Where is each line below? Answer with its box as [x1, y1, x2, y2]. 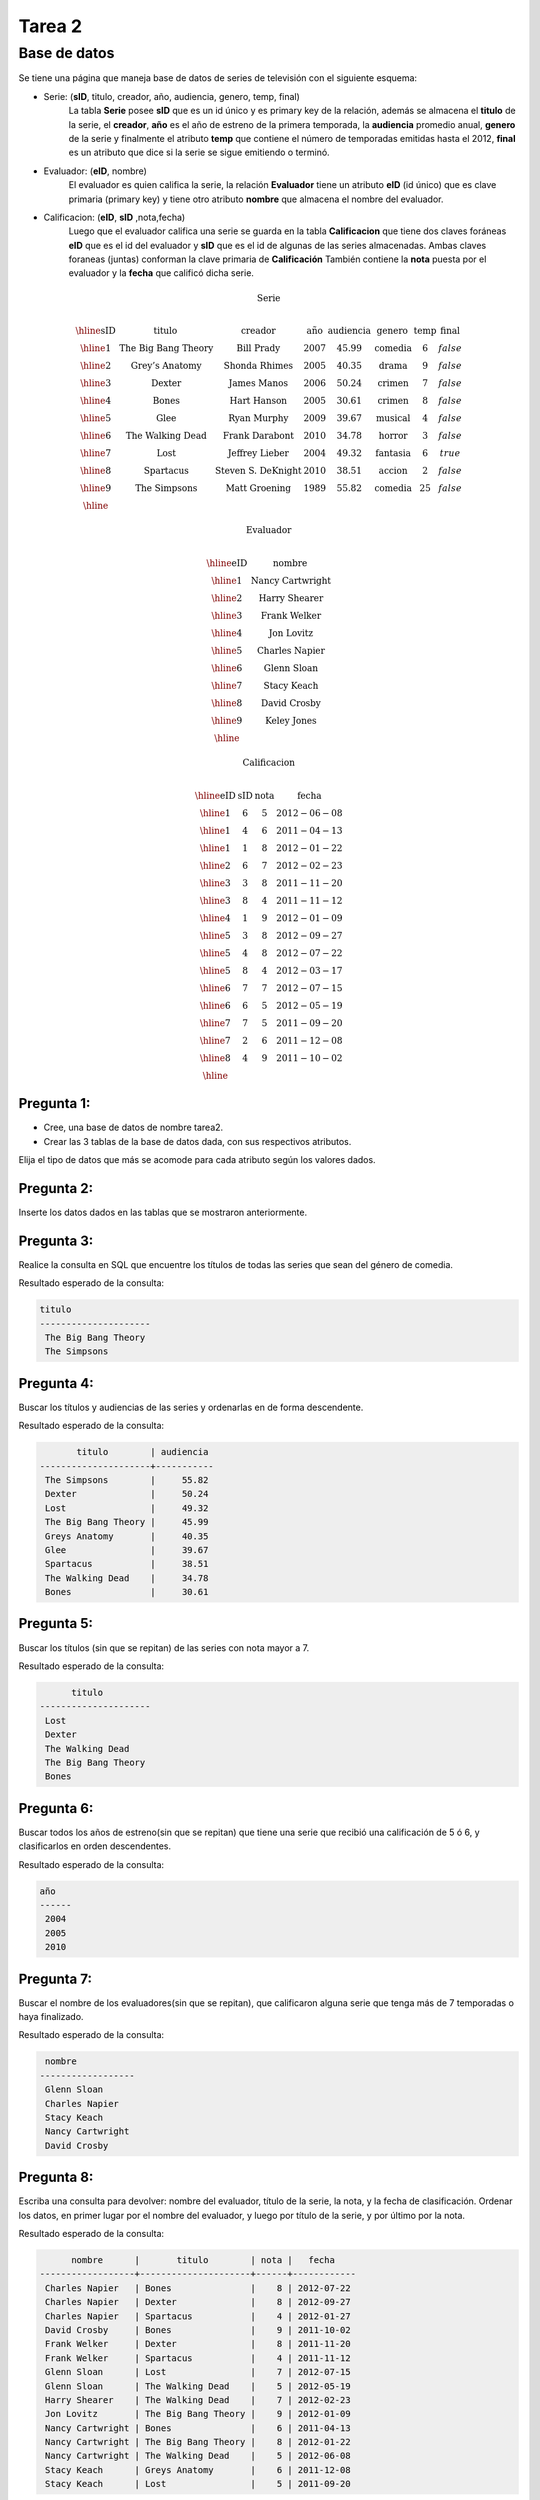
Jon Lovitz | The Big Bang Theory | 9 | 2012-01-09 [45, 2408, 351, 2420]
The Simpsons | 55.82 [45, 1474, 209, 1485]
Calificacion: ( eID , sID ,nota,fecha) [43, 211, 186, 223]
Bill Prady [236, 343, 281, 354]
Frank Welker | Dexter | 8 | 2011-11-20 [45, 2338, 351, 2350]
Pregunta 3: [18, 1232, 94, 1249]
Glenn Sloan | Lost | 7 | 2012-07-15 [45, 2366, 351, 2378]
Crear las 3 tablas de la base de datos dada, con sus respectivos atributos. [43, 1135, 352, 1147]
